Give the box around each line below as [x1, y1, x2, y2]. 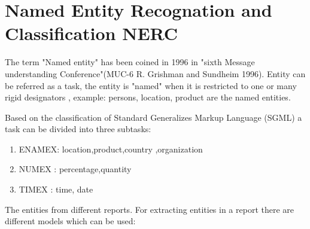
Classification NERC [5, 21, 178, 45]
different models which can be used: [5, 215, 136, 227]
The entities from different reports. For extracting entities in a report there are [5, 203, 294, 215]
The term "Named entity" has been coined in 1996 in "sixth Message [5, 56, 255, 68]
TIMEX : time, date [19, 183, 93, 196]
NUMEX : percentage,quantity [19, 163, 132, 175]
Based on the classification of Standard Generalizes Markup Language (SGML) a [5, 111, 302, 123]
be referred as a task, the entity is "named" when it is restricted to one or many [5, 79, 297, 91]
